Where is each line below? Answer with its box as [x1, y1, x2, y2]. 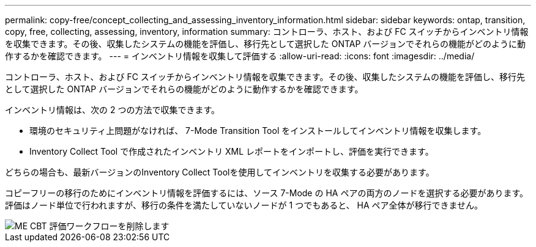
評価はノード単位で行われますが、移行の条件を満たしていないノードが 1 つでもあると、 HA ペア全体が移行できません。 [5, 200, 483, 210]
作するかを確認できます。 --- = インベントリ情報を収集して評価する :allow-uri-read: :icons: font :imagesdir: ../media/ [5, 51, 475, 61]
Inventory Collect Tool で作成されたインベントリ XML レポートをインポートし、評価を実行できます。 [29, 146, 434, 157]
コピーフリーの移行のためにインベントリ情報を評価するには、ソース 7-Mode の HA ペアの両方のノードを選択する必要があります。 [5, 188, 529, 198]
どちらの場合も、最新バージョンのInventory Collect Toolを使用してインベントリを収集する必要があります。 [5, 167, 434, 177]
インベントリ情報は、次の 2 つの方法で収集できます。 [5, 105, 220, 115]
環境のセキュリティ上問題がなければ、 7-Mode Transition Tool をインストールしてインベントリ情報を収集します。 [29, 125, 486, 136]
